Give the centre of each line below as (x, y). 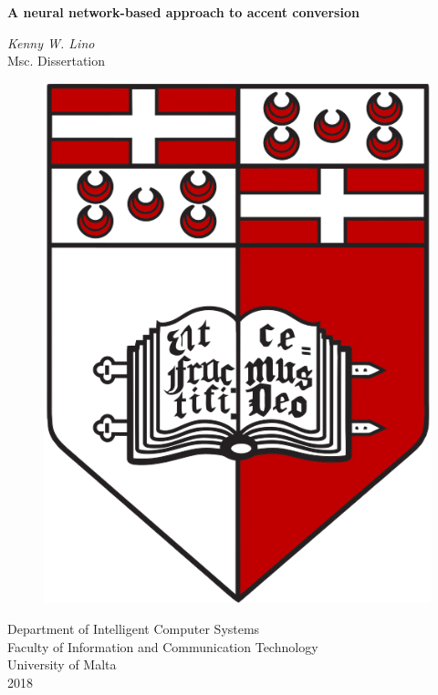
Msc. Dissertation (57, 61)
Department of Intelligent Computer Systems (134, 629)
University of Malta (62, 664)
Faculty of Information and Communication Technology (163, 646)
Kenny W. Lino (51, 42)
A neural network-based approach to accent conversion (183, 12)
